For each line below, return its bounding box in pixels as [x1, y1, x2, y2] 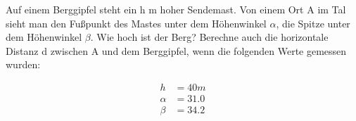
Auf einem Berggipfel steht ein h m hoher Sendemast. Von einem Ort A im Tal [6, 2, 346, 16]
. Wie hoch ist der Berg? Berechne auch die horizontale [90, 30, 329, 44]
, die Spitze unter [276, 15, 350, 30]
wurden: [6, 57, 41, 72]
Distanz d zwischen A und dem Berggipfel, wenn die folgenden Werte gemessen [6, 43, 347, 58]
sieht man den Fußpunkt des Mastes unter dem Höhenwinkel [6, 15, 267, 30]
